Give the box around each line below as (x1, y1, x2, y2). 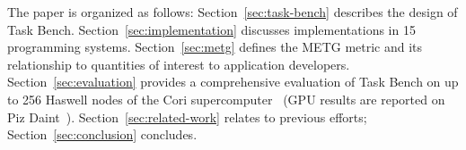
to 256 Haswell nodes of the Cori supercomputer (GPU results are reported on (7, 89, 445, 108)
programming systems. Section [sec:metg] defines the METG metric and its (7, 37, 423, 56)
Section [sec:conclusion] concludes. (7, 125, 198, 144)
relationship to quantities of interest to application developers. (7, 54, 350, 73)
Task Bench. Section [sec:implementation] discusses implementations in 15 (7, 20, 416, 38)
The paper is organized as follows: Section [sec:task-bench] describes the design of (7, 3, 458, 21)
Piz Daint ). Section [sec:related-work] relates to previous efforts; (7, 107, 367, 126)
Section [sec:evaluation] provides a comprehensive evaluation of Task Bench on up (7, 72, 459, 91)
